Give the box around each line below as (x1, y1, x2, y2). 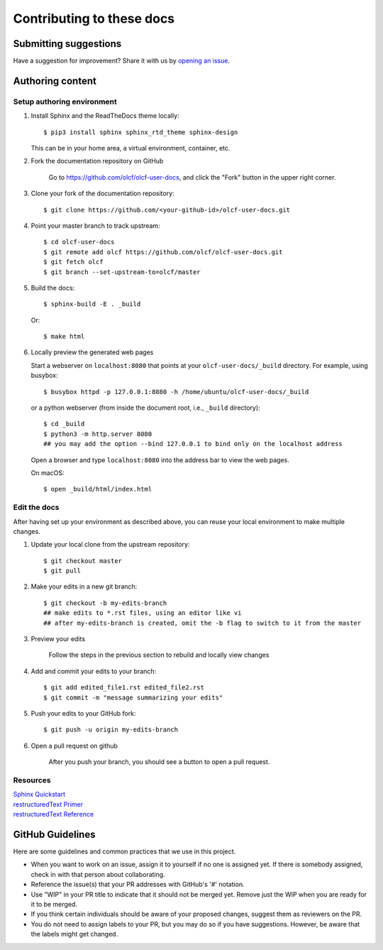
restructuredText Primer (13, 799, 84, 809)
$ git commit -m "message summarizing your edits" (43, 693, 223, 701)
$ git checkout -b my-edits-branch (43, 599, 167, 607)
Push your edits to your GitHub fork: (30, 709, 136, 717)
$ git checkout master (43, 557, 123, 564)
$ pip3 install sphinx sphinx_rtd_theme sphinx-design (43, 128, 238, 136)
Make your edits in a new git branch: (30, 582, 138, 591)
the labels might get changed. (30, 930, 118, 939)
